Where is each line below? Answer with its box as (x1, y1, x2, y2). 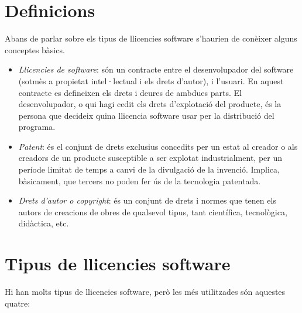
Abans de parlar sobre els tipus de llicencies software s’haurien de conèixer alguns (5, 32, 297, 44)
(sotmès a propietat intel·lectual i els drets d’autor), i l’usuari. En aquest (18, 74, 284, 87)
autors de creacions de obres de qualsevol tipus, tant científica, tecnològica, (18, 205, 287, 218)
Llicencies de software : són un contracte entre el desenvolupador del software (18, 63, 294, 75)
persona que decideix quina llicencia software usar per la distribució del (18, 109, 274, 121)
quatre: (5, 297, 30, 309)
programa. (18, 121, 56, 133)
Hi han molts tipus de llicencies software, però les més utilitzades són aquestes (5, 286, 286, 298)
